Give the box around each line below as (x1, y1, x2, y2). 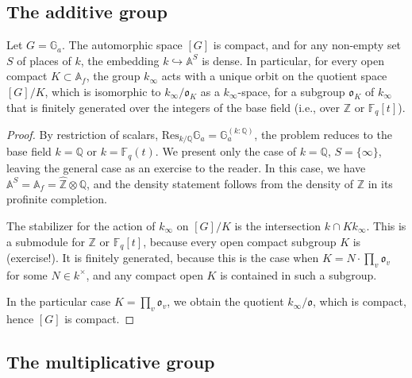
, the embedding (80, 52, 160, 68)
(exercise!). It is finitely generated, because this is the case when (6, 249, 319, 265)
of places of (17, 52, 71, 68)
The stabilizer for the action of (6, 217, 156, 233)
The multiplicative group (6, 349, 215, 374)
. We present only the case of (155, 143, 296, 160)
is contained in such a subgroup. (220, 266, 377, 283)
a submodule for (6, 233, 85, 249)
